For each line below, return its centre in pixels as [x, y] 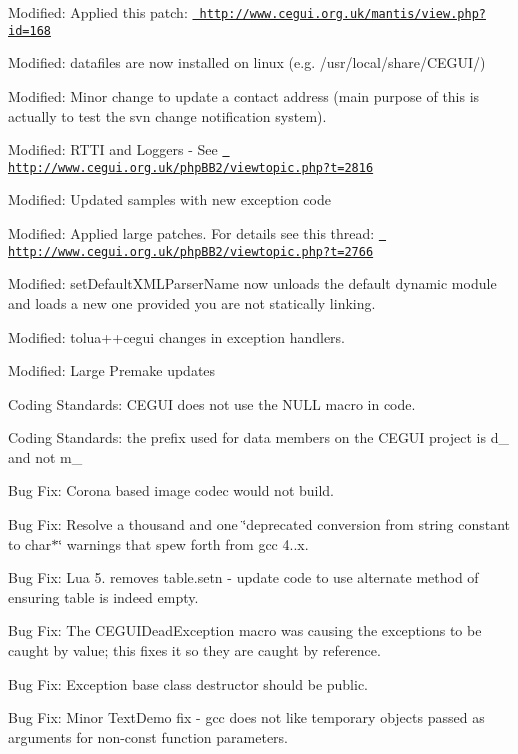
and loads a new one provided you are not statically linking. [192, 302]
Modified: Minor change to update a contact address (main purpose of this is [244, 95]
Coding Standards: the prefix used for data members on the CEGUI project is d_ [258, 437]
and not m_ [45, 456]
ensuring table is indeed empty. [103, 596]
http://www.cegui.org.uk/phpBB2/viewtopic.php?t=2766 [191, 251]
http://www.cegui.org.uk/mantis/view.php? [342, 14]
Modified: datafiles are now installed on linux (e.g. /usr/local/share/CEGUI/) [247, 62]
